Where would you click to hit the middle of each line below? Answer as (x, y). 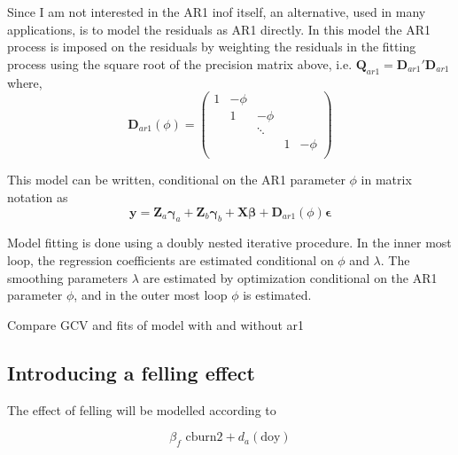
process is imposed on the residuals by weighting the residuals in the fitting (212, 47)
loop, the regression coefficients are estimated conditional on (171, 259)
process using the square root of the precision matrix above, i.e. (180, 63)
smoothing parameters (67, 277)
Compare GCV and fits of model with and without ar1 (156, 324)
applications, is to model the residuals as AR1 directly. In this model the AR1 (219, 29)
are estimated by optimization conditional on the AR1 (290, 277)
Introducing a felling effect (131, 372)
